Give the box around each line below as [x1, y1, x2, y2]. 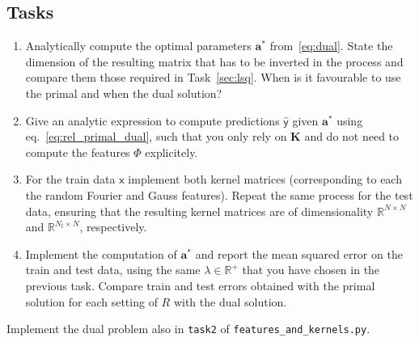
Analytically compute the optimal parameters [25, 37, 252, 54]
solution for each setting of [25, 293, 158, 310]
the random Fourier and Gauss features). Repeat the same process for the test [25, 186, 413, 203]
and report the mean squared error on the [195, 245, 403, 262]
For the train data [25, 171, 116, 188]
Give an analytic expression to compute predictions [25, 112, 280, 129]
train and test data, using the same [25, 261, 201, 278]
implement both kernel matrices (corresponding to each [128, 171, 402, 188]
